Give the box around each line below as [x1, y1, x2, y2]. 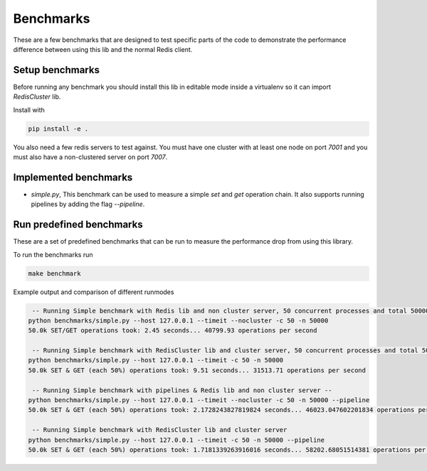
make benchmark [28, 269, 81, 277]
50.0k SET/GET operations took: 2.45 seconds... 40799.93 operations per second [28, 327, 317, 335]
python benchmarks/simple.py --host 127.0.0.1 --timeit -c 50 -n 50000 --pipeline [28, 435, 325, 444]
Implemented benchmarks [13, 171, 133, 183]
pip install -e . [28, 124, 89, 133]
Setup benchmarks [13, 64, 100, 76]
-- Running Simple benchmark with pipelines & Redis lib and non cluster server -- [32, 386, 332, 394]
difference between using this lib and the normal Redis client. [13, 45, 193, 53]
